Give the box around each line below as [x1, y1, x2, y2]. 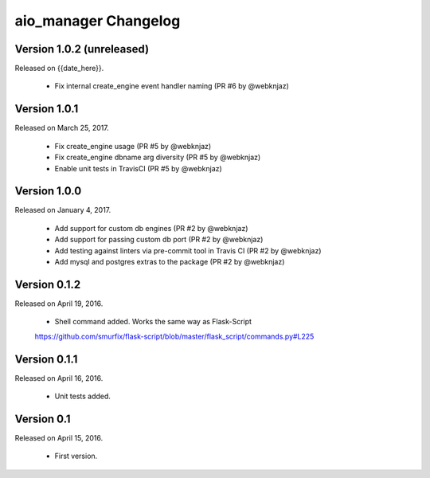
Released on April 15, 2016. [14, 433, 104, 442]
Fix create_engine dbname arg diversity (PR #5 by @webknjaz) [54, 152, 261, 163]
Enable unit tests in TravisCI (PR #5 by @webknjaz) [54, 163, 222, 173]
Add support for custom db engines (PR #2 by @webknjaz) [54, 223, 248, 233]
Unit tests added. [54, 391, 111, 401]
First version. [54, 451, 98, 461]
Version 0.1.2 [14, 277, 81, 291]
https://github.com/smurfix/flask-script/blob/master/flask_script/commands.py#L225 [34, 331, 315, 341]
